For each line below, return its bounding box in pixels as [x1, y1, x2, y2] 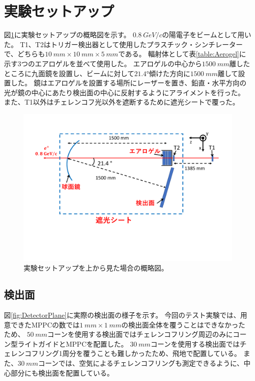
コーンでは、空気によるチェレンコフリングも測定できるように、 [38, 358, 244, 368]
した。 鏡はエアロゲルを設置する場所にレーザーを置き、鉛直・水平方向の [10, 78, 247, 88]
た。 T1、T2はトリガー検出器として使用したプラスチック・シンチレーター [4, 39, 243, 49]
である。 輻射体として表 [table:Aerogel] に [118, 49, 246, 59]
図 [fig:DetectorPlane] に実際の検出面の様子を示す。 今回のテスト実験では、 [4, 310, 240, 320]
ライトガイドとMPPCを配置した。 [17, 338, 128, 349]
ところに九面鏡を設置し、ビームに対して [4, 68, 135, 78]
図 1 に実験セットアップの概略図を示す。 [4, 29, 131, 40]
